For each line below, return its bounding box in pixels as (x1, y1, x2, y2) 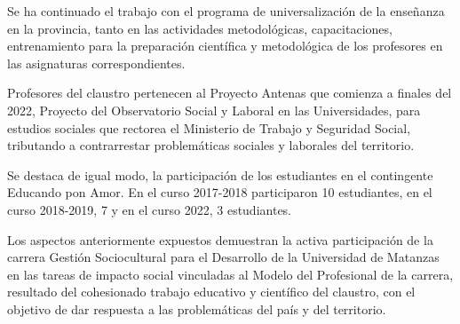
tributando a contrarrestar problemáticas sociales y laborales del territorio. (7, 136, 415, 154)
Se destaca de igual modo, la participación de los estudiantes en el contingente (7, 165, 433, 184)
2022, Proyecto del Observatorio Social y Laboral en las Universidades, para (7, 100, 421, 119)
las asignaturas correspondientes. (7, 53, 186, 72)
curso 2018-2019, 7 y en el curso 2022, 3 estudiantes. (7, 200, 292, 218)
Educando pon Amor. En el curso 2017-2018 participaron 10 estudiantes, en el (7, 183, 432, 202)
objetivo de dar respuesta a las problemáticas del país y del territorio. (7, 299, 386, 318)
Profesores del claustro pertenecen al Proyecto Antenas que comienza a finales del (7, 83, 452, 102)
